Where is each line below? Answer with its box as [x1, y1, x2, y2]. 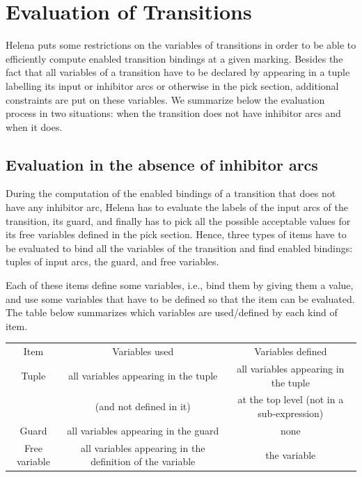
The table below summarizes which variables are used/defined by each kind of [6, 305, 338, 320]
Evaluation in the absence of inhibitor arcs [6, 153, 318, 175]
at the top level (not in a [237, 392, 344, 407]
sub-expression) [258, 406, 324, 421]
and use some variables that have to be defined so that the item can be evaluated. [6, 291, 355, 306]
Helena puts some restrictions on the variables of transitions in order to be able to [6, 38, 356, 52]
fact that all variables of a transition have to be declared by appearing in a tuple [6, 65, 350, 79]
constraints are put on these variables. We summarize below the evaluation [6, 92, 325, 107]
